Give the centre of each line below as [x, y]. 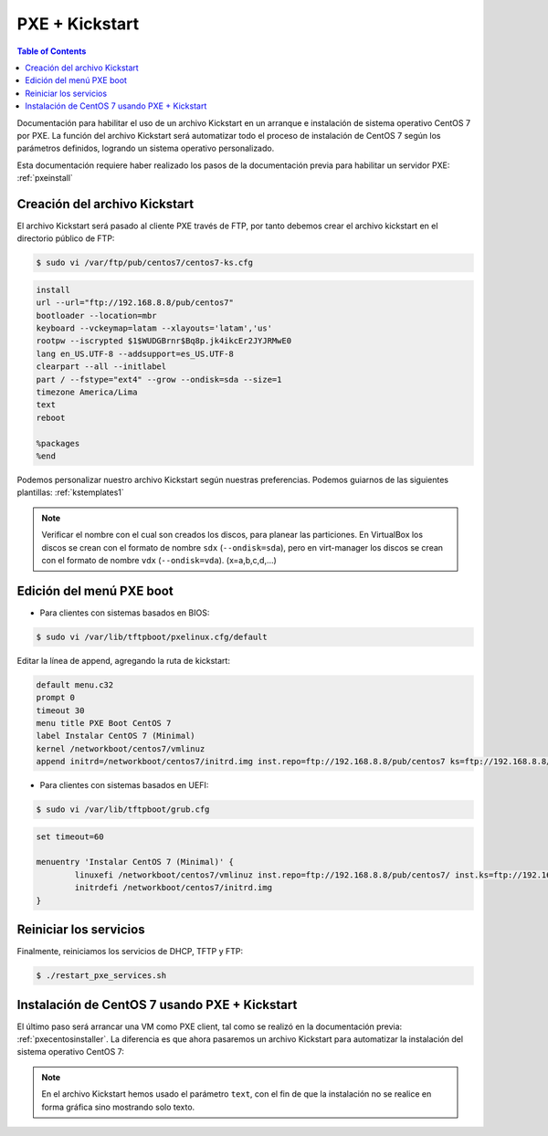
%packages [58, 443]
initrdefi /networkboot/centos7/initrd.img [174, 888]
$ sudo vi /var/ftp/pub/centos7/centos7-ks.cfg [144, 263]
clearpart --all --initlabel [101, 367]
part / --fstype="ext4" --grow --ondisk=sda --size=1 [159, 379]
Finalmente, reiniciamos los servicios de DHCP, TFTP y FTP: [130, 952]
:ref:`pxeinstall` [45, 178]
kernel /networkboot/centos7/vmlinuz [121, 748]
